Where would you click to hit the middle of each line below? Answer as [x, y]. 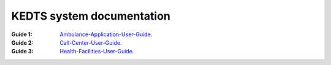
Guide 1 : [22, 34]
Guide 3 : [22, 52]
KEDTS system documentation [91, 16]
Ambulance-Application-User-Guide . [106, 34]
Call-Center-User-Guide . [91, 42]
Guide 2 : [22, 42]
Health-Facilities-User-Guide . [97, 52]
